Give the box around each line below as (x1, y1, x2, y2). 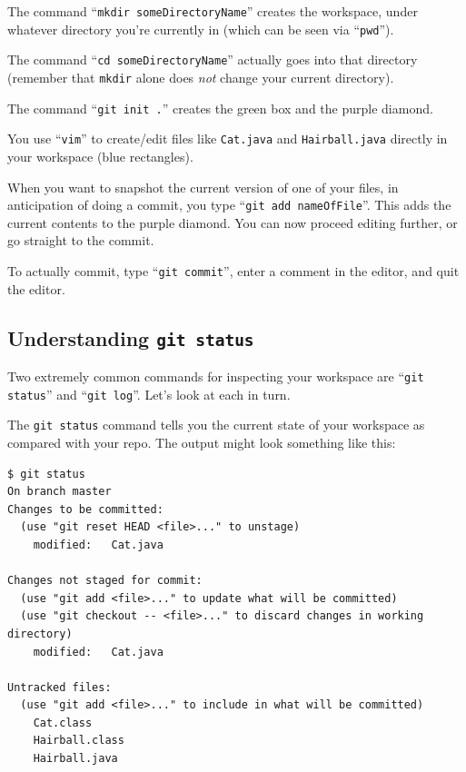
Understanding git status (7, 323, 254, 351)
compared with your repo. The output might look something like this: (7, 432, 396, 451)
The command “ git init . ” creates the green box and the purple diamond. (7, 98, 433, 117)
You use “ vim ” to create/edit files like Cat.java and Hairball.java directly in (7, 129, 448, 148)
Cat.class (33, 716, 93, 729)
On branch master (7, 485, 112, 499)
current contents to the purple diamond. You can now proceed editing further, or (7, 213, 458, 232)
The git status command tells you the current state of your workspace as (7, 415, 425, 434)
